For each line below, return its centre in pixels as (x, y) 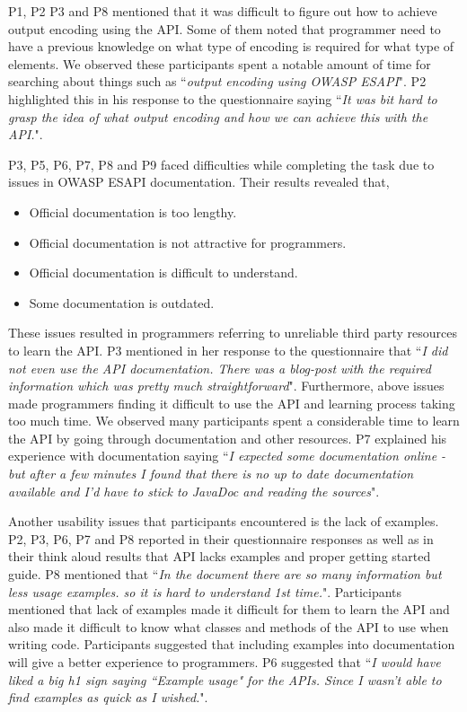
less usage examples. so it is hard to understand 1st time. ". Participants (205, 591)
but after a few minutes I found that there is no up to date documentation (211, 474)
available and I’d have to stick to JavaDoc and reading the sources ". (194, 491)
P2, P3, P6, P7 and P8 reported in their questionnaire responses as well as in (221, 538)
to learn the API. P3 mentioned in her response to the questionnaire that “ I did (228, 350)
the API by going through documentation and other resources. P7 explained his (228, 438)
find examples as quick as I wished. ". (108, 697)
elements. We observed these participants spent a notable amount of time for (220, 63)
